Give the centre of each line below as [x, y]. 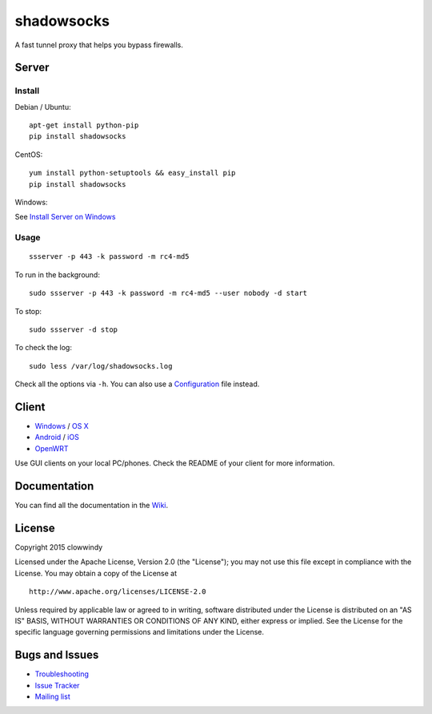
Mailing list [53, 696]
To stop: [28, 311]
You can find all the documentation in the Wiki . [92, 506]
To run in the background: [57, 274]
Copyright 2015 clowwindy [59, 547]
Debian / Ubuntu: [43, 107]
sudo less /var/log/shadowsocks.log [101, 366]
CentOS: [29, 154]
